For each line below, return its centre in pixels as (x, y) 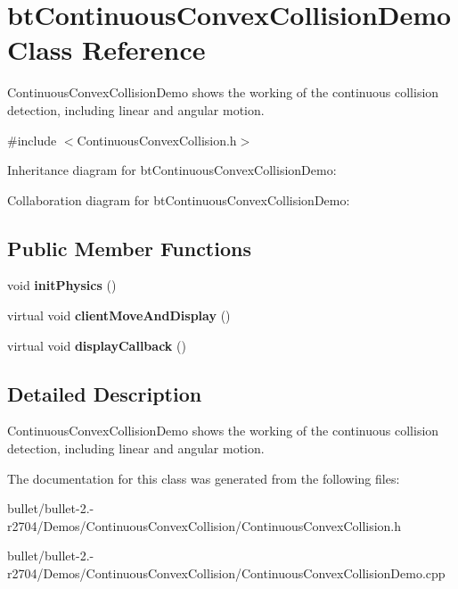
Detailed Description (105, 393)
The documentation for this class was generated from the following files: (204, 478)
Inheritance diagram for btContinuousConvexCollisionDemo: (172, 170)
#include (32, 140)
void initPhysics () (62, 285)
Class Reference (106, 50)
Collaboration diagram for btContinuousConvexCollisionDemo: (179, 199)
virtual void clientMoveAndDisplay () (119, 315)
